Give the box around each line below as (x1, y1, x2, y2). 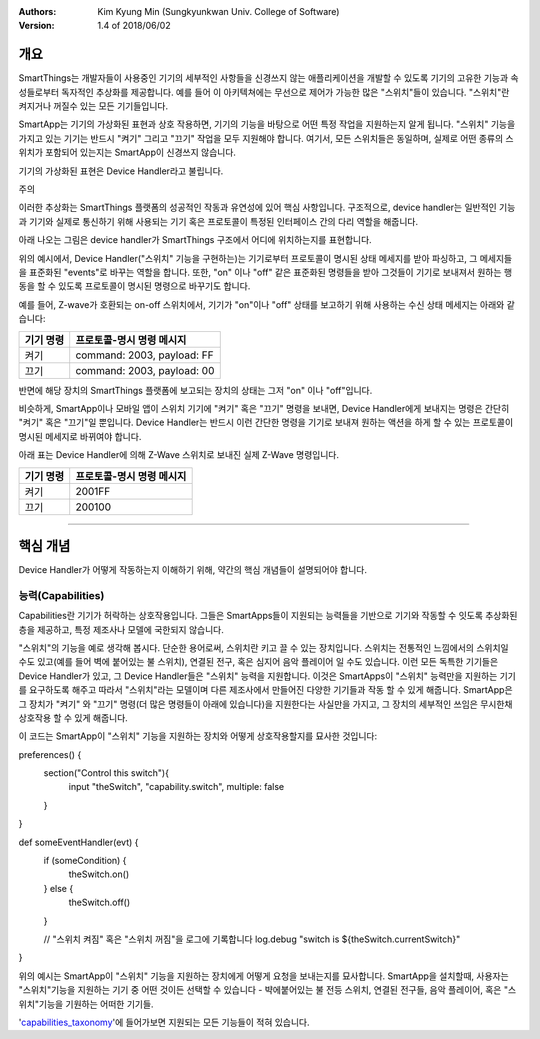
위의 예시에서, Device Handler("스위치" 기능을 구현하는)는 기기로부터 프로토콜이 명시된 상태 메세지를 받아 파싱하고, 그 (18, 252, 478, 264)
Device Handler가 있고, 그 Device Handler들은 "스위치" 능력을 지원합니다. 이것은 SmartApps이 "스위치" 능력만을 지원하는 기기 (18, 670, 517, 682)
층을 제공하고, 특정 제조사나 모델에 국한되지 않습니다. (18, 623, 224, 635)
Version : (18, 20, 55, 32)
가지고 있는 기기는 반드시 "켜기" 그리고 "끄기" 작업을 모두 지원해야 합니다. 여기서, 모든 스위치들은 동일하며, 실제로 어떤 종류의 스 (18, 132, 514, 144)
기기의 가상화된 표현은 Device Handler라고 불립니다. (18, 165, 224, 177)
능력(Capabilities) (18, 588, 105, 602)
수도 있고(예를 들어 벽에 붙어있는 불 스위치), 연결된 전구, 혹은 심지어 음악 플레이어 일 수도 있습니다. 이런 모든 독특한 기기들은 (18, 656, 499, 668)
